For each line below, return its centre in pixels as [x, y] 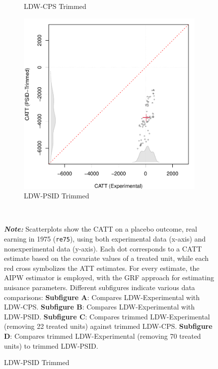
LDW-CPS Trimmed [55, 6]
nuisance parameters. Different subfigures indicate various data [100, 287]
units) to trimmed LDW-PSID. [51, 345]
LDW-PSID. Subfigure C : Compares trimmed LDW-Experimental [107, 316]
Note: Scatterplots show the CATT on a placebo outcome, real [101, 229]
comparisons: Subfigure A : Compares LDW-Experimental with [102, 297]
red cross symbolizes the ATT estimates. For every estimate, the [102, 268]
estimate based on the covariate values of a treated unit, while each [107, 258]
